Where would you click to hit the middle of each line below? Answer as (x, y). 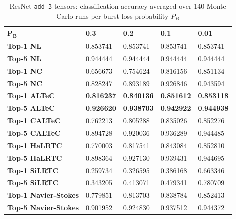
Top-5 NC (25, 83)
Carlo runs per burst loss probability (113, 16)
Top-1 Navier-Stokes (43, 195)
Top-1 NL (24, 46)
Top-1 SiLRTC (33, 170)
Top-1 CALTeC (34, 121)
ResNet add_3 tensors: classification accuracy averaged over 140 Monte (118, 6)
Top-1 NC (25, 71)
